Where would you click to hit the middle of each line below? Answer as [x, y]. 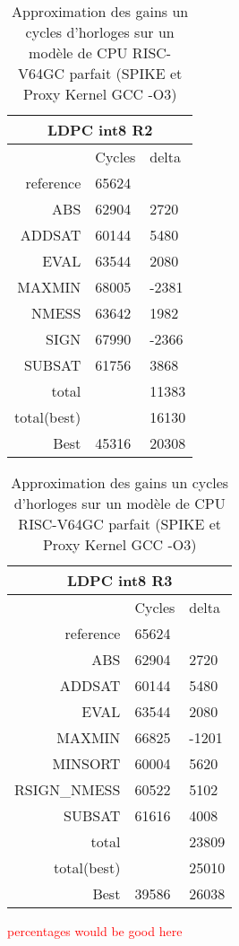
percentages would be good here [95, 931]
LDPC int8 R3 [119, 580]
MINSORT [86, 763]
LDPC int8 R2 [100, 130]
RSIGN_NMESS [68, 789]
